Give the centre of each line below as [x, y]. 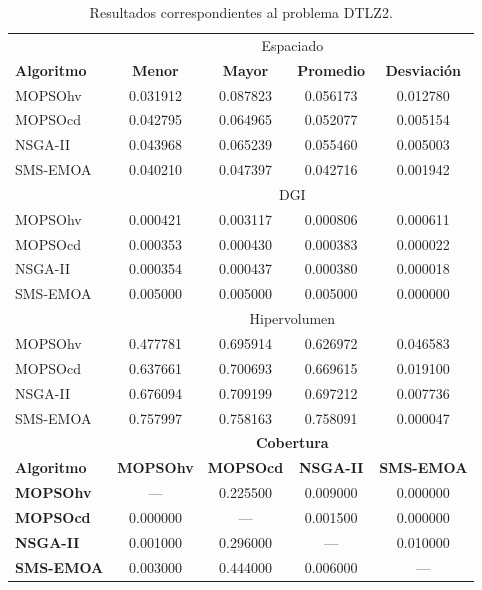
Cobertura [292, 442]
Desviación [423, 69]
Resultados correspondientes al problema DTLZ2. [241, 12]
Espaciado [292, 44]
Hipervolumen [292, 318]
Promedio [331, 69]
